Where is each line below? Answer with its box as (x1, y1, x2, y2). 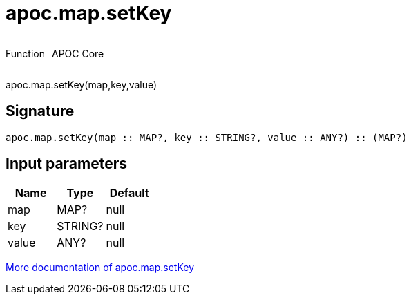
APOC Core (51, 47, 104, 59)
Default (109, 186, 149, 200)
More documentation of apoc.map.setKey (6, 261, 195, 274)
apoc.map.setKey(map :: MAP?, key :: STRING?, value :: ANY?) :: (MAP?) (6, 131, 408, 143)
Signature (6, 102, 75, 120)
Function (6, 47, 45, 59)
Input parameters (6, 155, 128, 173)
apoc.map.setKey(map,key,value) (6, 78, 157, 91)
